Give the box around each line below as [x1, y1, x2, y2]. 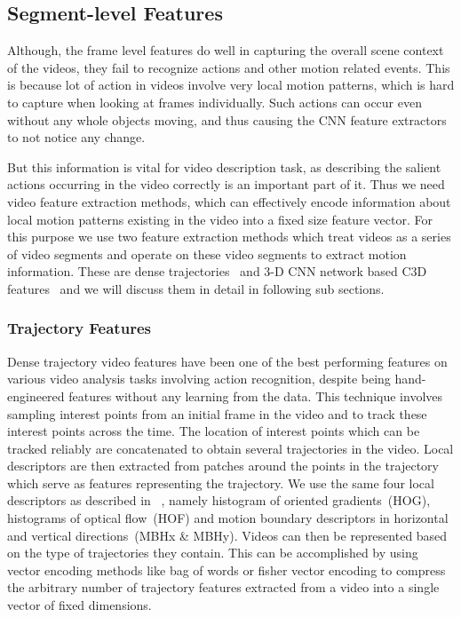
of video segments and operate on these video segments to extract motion [7, 244, 407, 263]
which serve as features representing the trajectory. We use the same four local [7, 473, 434, 492]
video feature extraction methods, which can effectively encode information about [7, 192, 451, 210]
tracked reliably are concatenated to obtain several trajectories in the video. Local [7, 439, 454, 457]
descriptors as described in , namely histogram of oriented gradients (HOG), [7, 491, 431, 510]
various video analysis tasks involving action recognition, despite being [7, 369, 391, 388]
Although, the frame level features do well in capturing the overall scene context [7, 41, 444, 59]
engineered [7, 386, 65, 405]
